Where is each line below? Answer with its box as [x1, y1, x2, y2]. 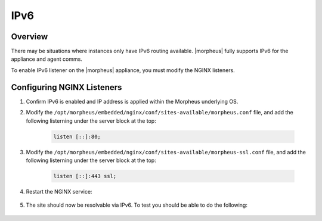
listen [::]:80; [53, 133, 101, 140]
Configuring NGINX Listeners [11, 82, 122, 92]
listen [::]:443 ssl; [53, 173, 117, 179]
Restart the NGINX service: [26, 188, 92, 195]
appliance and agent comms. [11, 55, 83, 63]
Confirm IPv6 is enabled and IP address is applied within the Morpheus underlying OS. [26, 98, 239, 105]
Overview [11, 32, 48, 42]
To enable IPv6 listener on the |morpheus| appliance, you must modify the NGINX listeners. [11, 66, 235, 74]
